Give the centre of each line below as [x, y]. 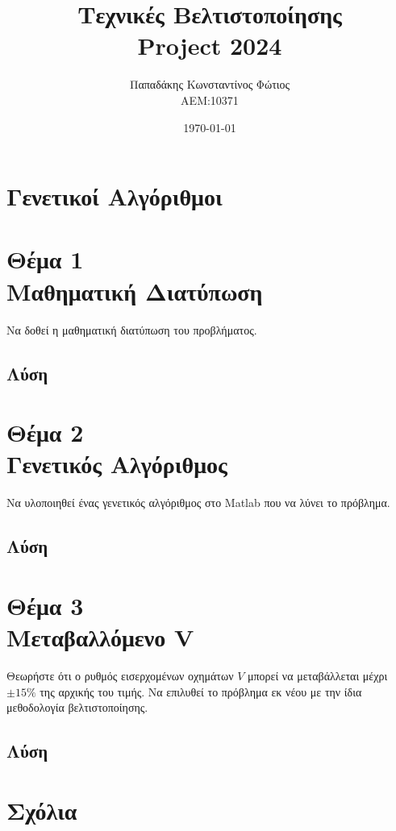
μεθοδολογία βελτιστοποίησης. [77, 707]
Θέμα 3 [45, 605]
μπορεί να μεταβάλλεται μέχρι [317, 675]
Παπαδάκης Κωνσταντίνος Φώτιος [210, 84]
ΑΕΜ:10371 [210, 100]
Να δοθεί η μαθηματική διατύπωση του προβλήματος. [132, 329]
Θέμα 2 [45, 432]
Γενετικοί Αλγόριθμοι [115, 196]
